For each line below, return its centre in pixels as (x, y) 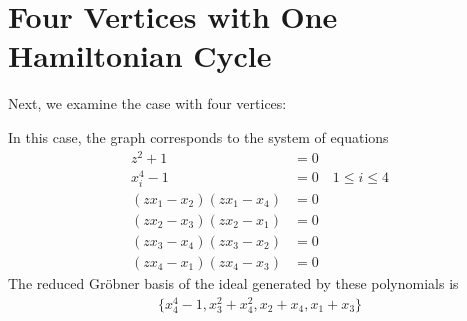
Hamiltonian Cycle (140, 55)
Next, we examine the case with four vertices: (147, 103)
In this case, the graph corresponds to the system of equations (198, 136)
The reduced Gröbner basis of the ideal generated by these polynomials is (233, 283)
